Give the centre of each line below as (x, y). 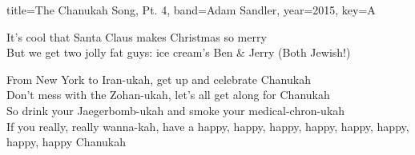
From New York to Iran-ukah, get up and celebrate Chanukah (159, 79)
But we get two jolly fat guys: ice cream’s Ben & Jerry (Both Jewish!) (179, 52)
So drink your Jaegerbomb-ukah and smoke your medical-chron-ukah (176, 110)
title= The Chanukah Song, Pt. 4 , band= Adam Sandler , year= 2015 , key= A (191, 10)
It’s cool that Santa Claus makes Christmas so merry (137, 36)
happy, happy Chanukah (66, 142)
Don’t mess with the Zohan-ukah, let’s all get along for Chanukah (168, 95)
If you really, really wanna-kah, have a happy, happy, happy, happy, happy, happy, (208, 126)
